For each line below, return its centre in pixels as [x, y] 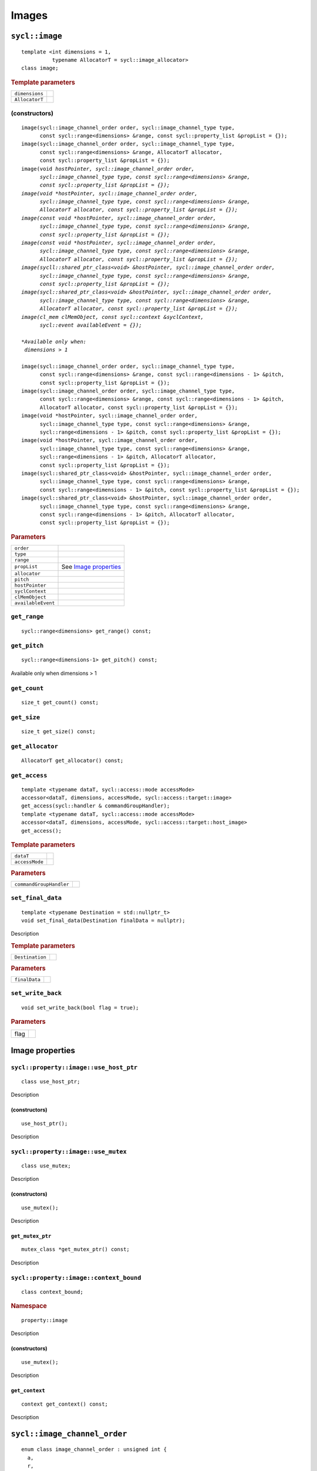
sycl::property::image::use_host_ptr [74, 1067]
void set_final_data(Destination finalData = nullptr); [103, 920]
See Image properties [91, 567]
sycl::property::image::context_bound [76, 1278]
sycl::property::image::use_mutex [69, 1151]
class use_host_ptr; [51, 1081]
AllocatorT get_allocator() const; [72, 760]
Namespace [29, 1306]
